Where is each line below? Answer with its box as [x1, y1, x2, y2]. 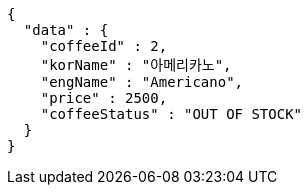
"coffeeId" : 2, [40, 38, 168, 54]
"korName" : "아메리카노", [40, 57, 232, 73]
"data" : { [23, 22, 109, 38]
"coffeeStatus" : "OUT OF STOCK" [40, 106, 303, 122]
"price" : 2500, [40, 90, 168, 106]
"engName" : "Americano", [40, 74, 244, 90]
